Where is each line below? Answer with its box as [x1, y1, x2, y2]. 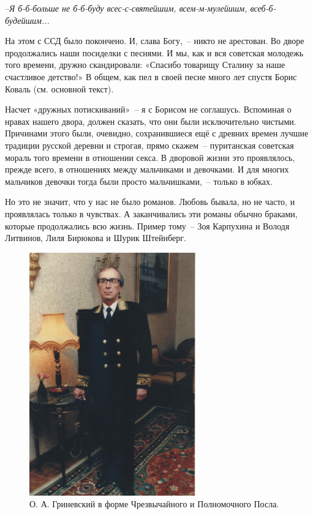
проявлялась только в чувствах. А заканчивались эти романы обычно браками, [5, 207, 298, 220]
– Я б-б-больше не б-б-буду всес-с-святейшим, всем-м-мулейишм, [5, 2, 247, 14]
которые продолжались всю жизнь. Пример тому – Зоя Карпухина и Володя [5, 219, 290, 232]
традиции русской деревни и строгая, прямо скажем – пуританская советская [5, 138, 294, 151]
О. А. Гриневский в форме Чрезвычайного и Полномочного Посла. [29, 497, 279, 510]
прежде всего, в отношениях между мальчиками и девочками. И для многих [5, 163, 289, 176]
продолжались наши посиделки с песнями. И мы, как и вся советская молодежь [5, 46, 304, 59]
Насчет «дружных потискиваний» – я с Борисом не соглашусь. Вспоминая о [5, 103, 292, 116]
